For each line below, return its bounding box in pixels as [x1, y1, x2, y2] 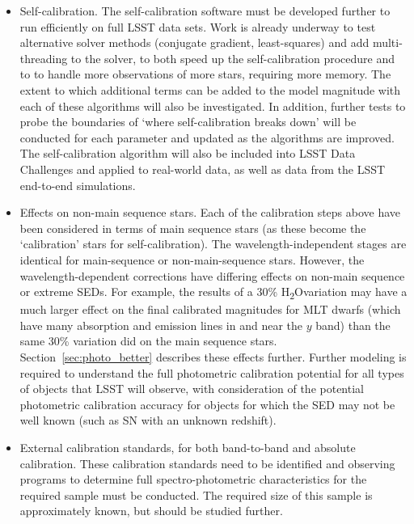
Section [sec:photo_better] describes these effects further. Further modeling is [19, 349, 407, 365]
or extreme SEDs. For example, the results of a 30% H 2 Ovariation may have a [19, 283, 408, 302]
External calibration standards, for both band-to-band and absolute [19, 438, 356, 455]
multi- [372, 34, 403, 51]
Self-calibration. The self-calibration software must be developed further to [19, 2, 391, 19]
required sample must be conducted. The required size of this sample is [19, 486, 373, 503]
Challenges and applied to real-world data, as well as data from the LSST [19, 160, 386, 177]
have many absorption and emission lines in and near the [19, 316, 303, 333]
